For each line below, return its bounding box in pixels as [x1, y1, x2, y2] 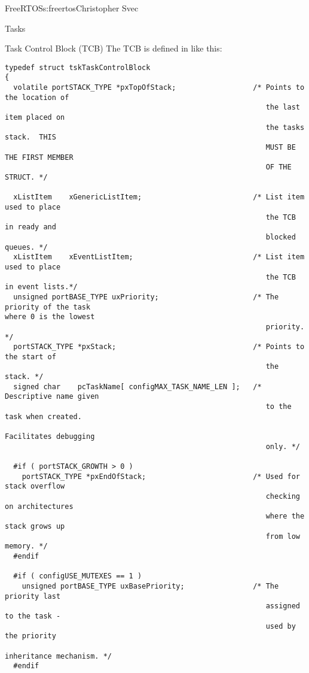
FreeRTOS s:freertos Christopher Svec [5, 2, 139, 14]
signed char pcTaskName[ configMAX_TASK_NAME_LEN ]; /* [13, 382, 262, 391]
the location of [5, 93, 69, 102]
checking [265, 492, 300, 501]
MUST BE [265, 143, 296, 152]
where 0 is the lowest [5, 313, 95, 322]
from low [265, 532, 300, 541]
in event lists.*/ [5, 283, 78, 292]
